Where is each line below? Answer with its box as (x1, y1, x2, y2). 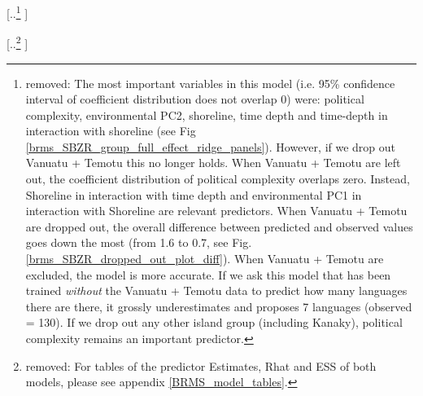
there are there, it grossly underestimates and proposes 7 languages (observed (25, 297, 412, 315)
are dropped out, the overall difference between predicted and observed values (25, 218, 413, 235)
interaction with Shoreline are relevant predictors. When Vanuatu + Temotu (25, 202, 408, 219)
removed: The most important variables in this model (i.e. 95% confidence (25, 74, 395, 91)
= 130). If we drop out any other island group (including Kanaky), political (25, 314, 403, 331)
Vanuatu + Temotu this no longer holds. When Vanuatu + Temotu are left (25, 154, 401, 171)
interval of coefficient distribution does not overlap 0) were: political (25, 90, 364, 108)
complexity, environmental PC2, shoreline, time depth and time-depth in (25, 106, 388, 123)
